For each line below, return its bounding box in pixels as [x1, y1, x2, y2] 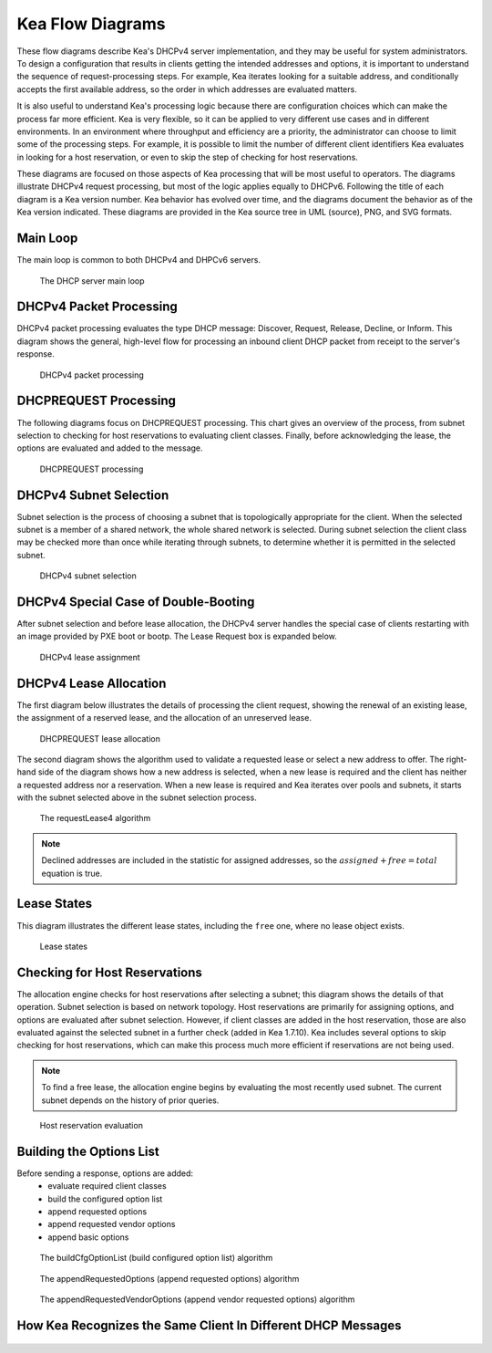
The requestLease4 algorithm [39, 813, 151, 824]
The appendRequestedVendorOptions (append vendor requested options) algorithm [39, 1294, 355, 1305]
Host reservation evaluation [39, 1119, 143, 1130]
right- [446, 754, 468, 765]
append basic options [47, 1232, 129, 1243]
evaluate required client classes [47, 1181, 168, 1192]
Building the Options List [16, 1143, 159, 1159]
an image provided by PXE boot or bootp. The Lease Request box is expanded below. [16, 630, 337, 642]
